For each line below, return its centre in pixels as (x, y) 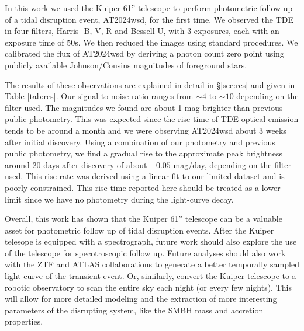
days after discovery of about (95, 164)
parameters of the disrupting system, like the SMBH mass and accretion (134, 310)
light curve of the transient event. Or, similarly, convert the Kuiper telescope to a (151, 276)
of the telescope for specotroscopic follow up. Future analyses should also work (145, 252)
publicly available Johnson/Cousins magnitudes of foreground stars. (126, 65)
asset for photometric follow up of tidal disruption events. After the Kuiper (139, 230)
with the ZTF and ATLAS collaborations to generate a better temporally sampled (152, 264)
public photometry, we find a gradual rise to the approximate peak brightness (144, 153)
